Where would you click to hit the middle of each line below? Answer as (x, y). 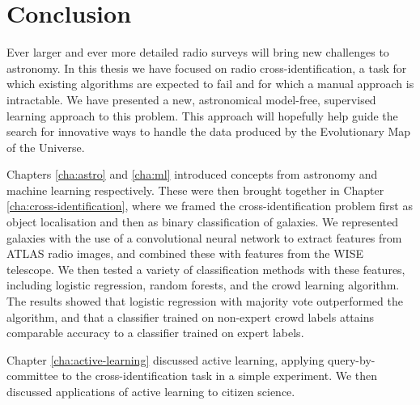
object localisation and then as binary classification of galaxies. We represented (202, 222)
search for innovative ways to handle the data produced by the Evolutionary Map (209, 131)
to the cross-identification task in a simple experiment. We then (220, 375)
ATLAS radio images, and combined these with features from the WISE (185, 253)
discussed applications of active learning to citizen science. (151, 391)
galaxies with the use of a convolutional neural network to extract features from (204, 237)
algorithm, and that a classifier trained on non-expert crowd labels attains (190, 316)
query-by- (352, 359)
